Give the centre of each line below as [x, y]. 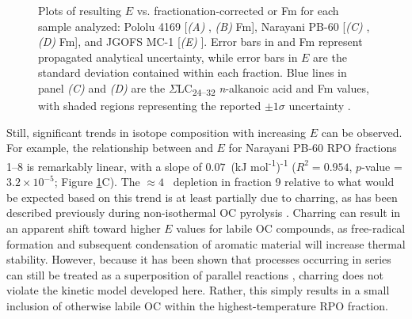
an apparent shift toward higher [84, 228]
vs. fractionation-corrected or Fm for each [238, 10]
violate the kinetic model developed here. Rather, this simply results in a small [198, 290]
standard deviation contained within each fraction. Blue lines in [193, 72]
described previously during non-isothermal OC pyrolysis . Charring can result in [204, 213]
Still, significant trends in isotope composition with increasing [156, 132]
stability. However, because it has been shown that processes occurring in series [199, 259]
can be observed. [362, 132]
